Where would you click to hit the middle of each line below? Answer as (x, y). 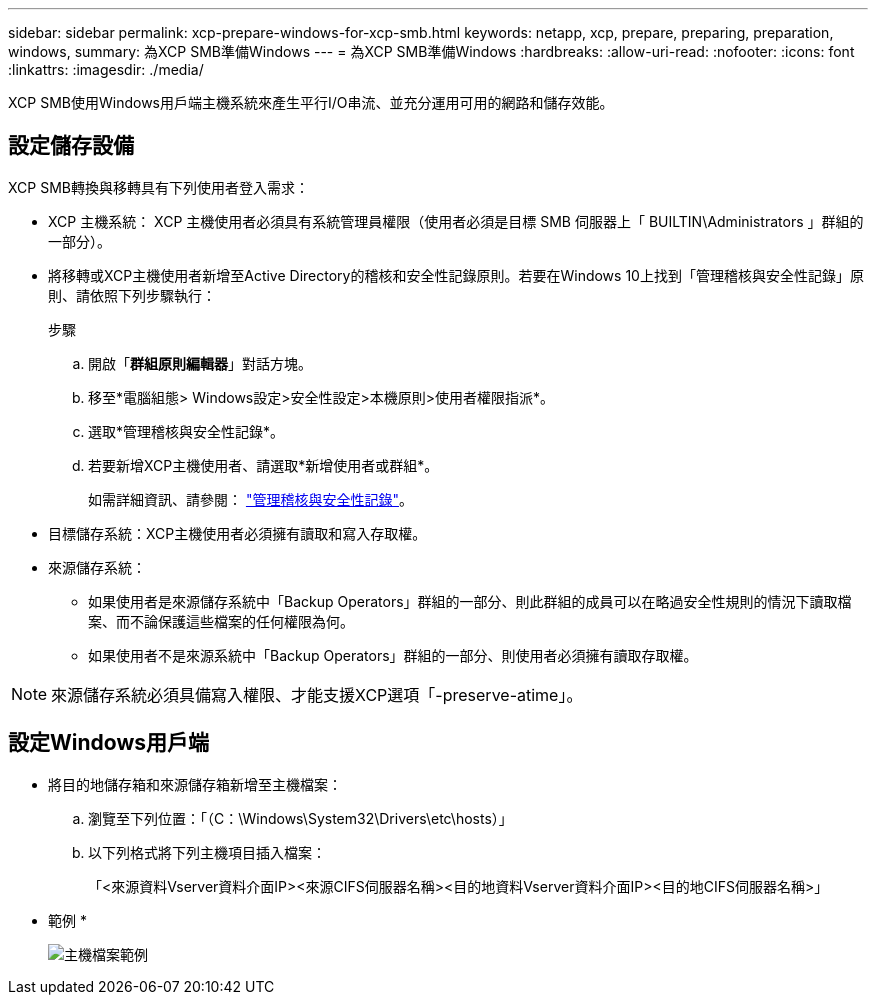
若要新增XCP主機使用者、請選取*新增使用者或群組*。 (263, 465)
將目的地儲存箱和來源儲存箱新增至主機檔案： (195, 784)
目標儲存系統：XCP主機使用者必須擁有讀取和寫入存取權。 (237, 533)
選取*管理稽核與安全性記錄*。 (186, 431)
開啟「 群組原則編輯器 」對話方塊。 (200, 363)
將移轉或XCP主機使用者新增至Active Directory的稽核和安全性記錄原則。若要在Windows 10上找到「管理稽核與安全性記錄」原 (456, 275)
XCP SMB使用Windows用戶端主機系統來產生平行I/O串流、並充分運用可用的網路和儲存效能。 (311, 102)
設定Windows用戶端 (108, 743)
